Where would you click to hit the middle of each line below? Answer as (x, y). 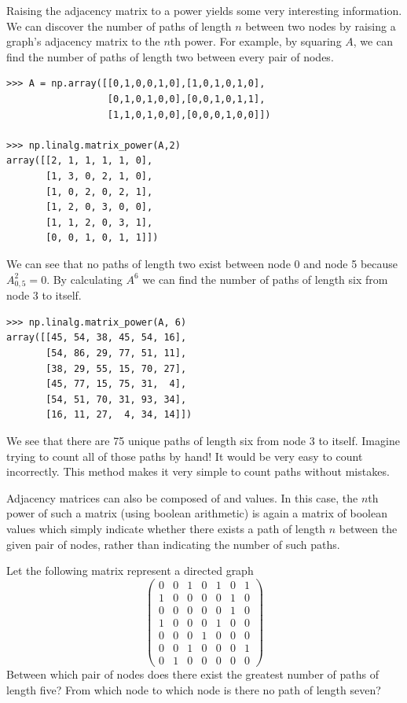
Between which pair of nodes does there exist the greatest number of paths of (192, 674)
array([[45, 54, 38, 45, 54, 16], (97, 338)
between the (368, 528)
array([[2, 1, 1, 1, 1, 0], (80, 161)
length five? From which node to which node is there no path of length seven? (194, 689)
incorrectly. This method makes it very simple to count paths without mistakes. (198, 471)
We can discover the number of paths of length (119, 26)
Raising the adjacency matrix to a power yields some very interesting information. (204, 10)
